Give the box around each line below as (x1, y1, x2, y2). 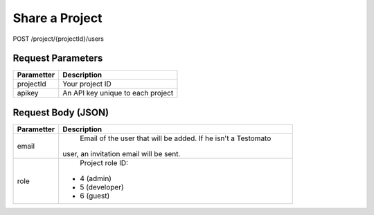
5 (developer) (80, 182, 124, 191)
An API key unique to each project (62, 88, 174, 98)
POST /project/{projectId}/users (12, 35, 104, 43)
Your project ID (62, 80, 112, 89)
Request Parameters (12, 53, 103, 64)
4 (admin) (80, 174, 112, 183)
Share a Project (12, 10, 103, 26)
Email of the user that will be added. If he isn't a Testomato (80, 133, 271, 143)
